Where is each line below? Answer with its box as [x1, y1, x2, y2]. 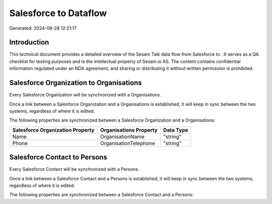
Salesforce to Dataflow [9, 8, 107, 19]
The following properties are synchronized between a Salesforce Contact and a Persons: [9, 191, 194, 198]
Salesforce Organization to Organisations [9, 78, 142, 87]
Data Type [163, 126, 188, 133]
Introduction [9, 38, 49, 47]
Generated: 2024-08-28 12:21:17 [9, 25, 77, 31]
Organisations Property [100, 126, 158, 133]
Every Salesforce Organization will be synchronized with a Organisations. [9, 92, 161, 98]
